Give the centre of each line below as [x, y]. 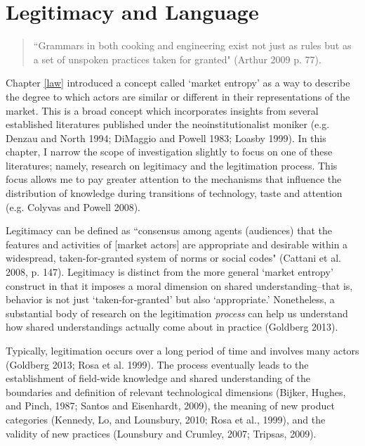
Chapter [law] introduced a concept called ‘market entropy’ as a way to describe [178, 83]
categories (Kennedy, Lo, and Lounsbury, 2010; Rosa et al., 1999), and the [166, 419]
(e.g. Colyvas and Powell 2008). [73, 206]
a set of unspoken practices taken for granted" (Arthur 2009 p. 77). [177, 59]
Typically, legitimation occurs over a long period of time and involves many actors [182, 350]
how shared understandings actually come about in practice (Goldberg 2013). [172, 327]
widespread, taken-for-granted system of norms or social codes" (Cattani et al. [173, 258]
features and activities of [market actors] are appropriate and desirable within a [177, 244]
